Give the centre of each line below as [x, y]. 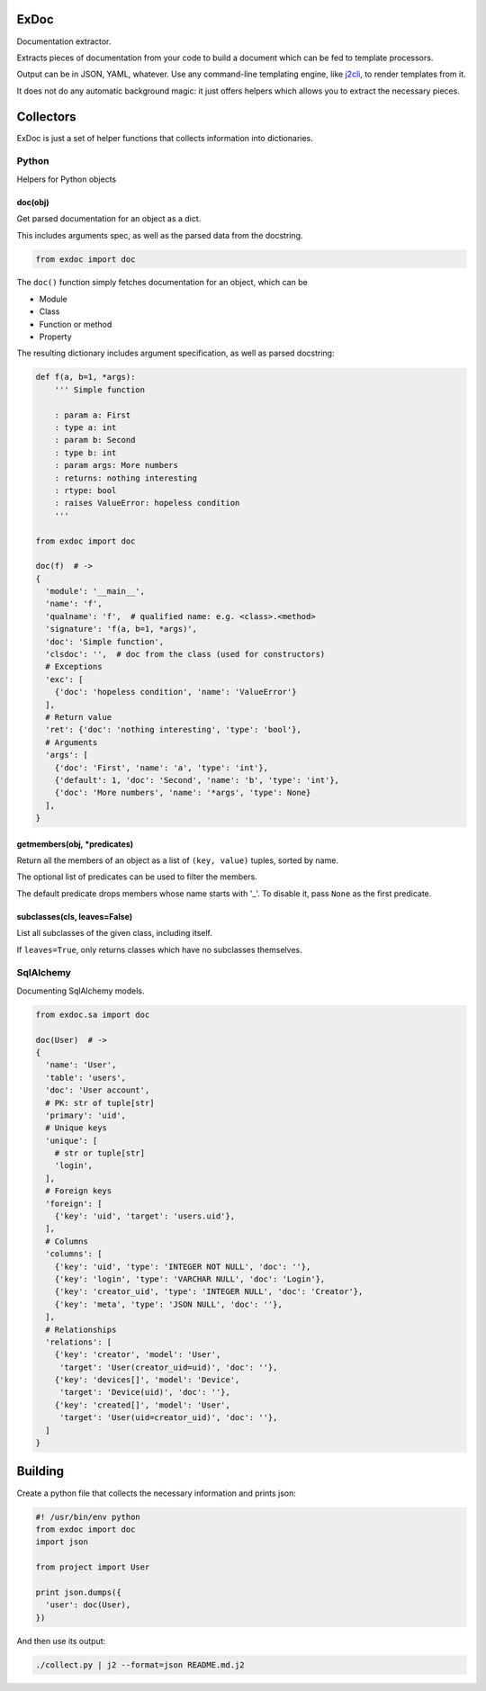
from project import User [93, 1567]
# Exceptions [74, 667]
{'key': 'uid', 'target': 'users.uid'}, [145, 1216]
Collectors [46, 117]
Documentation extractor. [64, 41]
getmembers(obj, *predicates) [75, 844]
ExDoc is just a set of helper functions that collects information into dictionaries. [165, 138]
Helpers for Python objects [67, 179]
